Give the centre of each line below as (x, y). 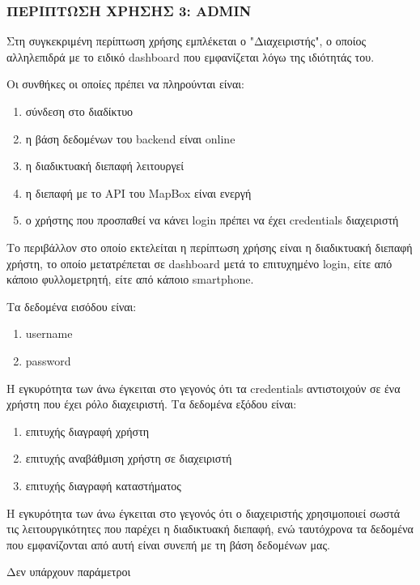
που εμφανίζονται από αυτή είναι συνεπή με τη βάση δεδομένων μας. (168, 544)
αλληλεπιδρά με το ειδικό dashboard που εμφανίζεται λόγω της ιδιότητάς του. (191, 56)
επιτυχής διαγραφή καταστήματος (103, 485)
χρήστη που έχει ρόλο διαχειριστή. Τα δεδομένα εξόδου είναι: (152, 404)
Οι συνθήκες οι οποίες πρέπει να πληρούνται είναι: (125, 84)
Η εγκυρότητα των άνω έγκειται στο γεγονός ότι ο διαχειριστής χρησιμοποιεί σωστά (204, 512)
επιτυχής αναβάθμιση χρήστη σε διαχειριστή (129, 458)
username (49, 333)
